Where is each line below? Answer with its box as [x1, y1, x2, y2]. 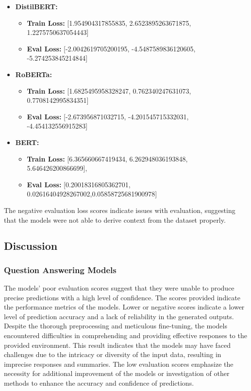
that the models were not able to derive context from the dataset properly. [4, 214, 226, 225]
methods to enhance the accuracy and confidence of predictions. [4, 378, 194, 388]
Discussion [4, 238, 58, 253]
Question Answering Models [4, 263, 117, 276]
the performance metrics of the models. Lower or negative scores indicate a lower [4, 302, 245, 312]
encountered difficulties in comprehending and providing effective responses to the [4, 330, 247, 341]
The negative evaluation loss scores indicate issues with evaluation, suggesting [4, 205, 235, 215]
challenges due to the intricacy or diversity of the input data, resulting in [4, 349, 221, 359]
